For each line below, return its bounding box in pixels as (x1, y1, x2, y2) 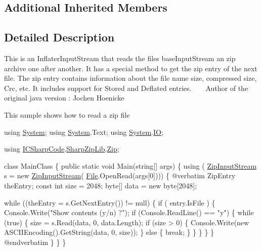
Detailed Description (4, 29, 115, 45)
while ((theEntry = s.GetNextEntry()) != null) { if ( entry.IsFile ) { (4, 197, 215, 208)
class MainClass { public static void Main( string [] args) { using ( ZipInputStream (4, 160, 257, 171)
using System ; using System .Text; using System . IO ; (4, 126, 163, 137)
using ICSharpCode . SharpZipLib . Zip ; (4, 143, 119, 154)
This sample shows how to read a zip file (4, 109, 130, 120)
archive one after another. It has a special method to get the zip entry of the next (4, 63, 257, 73)
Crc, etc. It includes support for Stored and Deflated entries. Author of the (4, 82, 248, 93)
